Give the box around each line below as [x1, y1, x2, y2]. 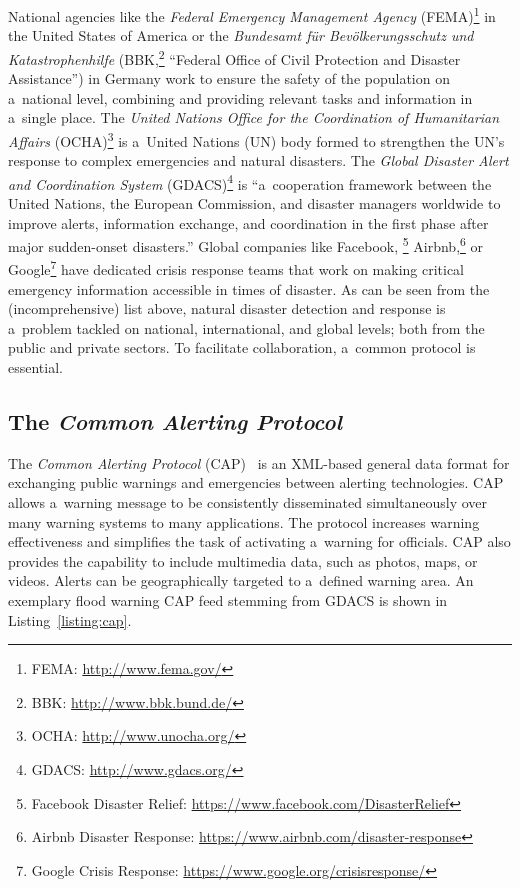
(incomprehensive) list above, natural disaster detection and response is [8, 298, 446, 319]
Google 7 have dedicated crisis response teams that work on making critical [8, 256, 465, 280]
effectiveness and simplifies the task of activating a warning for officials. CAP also [8, 531, 511, 552]
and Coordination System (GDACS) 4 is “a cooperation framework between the [8, 170, 492, 194]
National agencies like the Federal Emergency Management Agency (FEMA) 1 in [8, 3, 496, 26]
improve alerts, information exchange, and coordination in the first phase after [8, 212, 489, 233]
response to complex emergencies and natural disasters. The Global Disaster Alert [8, 150, 509, 171]
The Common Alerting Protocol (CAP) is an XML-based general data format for [8, 452, 510, 473]
